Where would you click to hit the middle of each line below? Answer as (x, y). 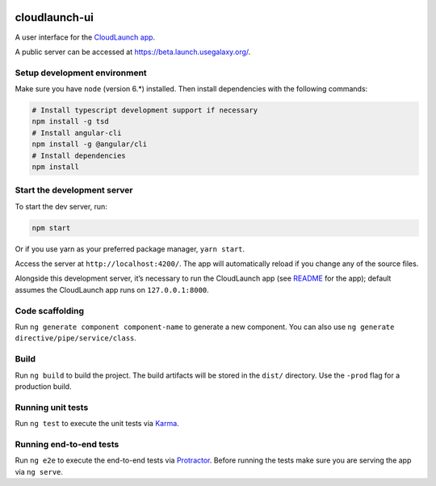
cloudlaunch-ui (55, 17)
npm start (51, 228)
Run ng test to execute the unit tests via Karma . (97, 424)
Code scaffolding (50, 311)
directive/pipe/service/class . (76, 338)
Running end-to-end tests (67, 444)
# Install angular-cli (77, 133)
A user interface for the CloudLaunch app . (85, 37)
